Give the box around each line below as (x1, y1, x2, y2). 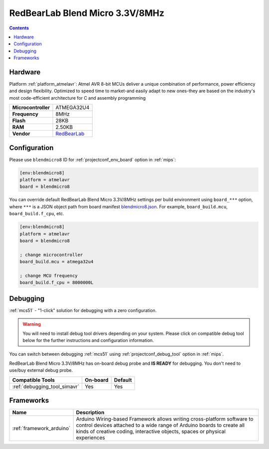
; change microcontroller (19, 252, 83, 258)
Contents (9, 25, 29, 31)
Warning (22, 321, 41, 327)
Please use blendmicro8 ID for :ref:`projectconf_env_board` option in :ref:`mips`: (9, 156, 176, 162)
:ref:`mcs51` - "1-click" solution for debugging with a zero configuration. (9, 307, 157, 313)
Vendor (12, 130, 30, 137)
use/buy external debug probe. (9, 367, 73, 373)
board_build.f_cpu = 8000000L (19, 280, 94, 286)
